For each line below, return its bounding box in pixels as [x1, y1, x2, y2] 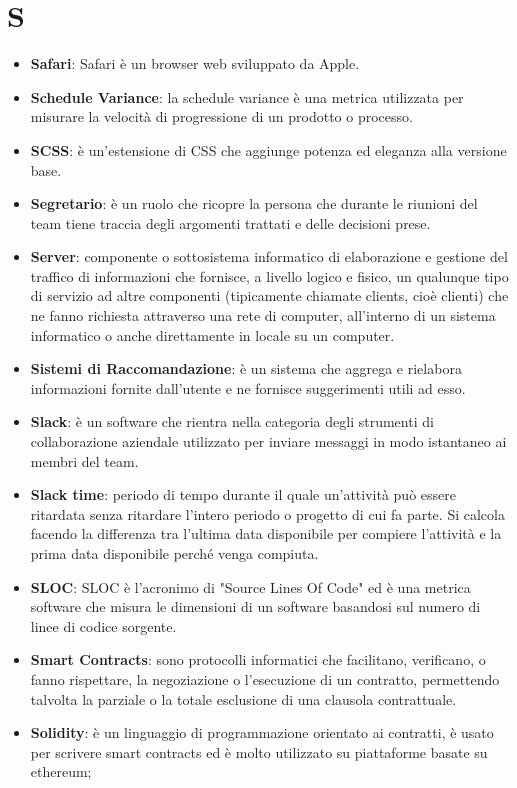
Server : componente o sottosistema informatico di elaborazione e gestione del [30, 246, 508, 267]
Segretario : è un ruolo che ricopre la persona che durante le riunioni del [30, 193, 478, 214]
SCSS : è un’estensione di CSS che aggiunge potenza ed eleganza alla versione [30, 139, 507, 160]
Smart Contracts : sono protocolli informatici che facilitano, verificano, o [30, 649, 486, 670]
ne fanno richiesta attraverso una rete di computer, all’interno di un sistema [30, 305, 496, 326]
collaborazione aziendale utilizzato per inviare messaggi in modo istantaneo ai [30, 431, 507, 452]
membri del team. [30, 450, 139, 471]
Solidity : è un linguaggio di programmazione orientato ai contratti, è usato [30, 722, 494, 743]
